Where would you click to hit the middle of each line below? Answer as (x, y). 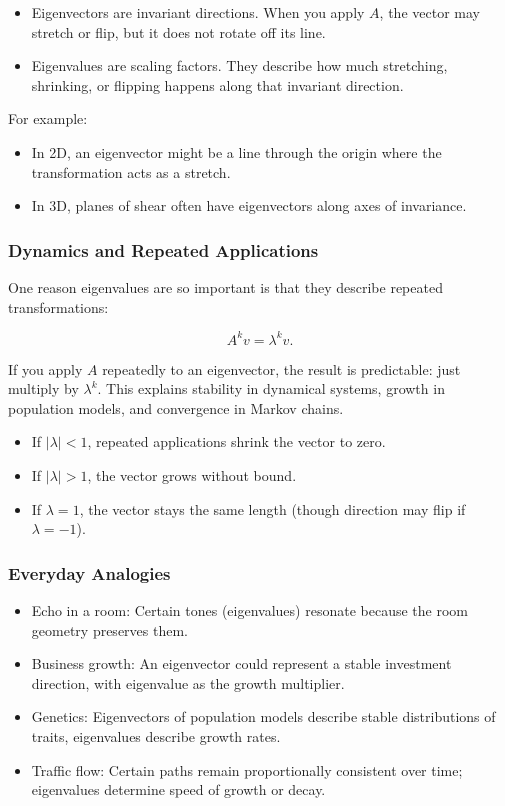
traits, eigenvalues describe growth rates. (156, 736)
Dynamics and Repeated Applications (163, 249)
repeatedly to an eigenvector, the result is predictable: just (281, 368)
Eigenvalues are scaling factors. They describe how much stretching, (239, 65)
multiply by (43, 388)
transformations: (58, 306)
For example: (48, 118)
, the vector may (429, 12)
